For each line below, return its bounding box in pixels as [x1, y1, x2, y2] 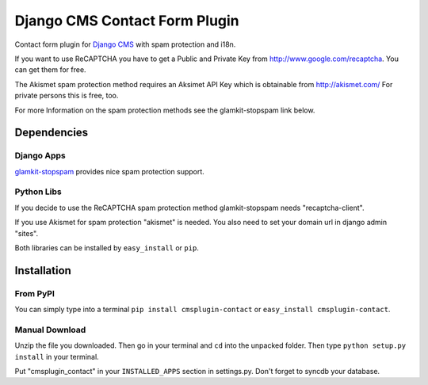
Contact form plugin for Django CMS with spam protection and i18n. [14, 40, 236, 49]
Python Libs [14, 186, 63, 197]
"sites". [14, 228, 39, 238]
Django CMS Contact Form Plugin [14, 12, 239, 29]
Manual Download [14, 324, 86, 335]
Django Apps [14, 151, 67, 162]
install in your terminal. [14, 352, 99, 361]
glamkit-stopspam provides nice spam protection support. [14, 166, 205, 176]
